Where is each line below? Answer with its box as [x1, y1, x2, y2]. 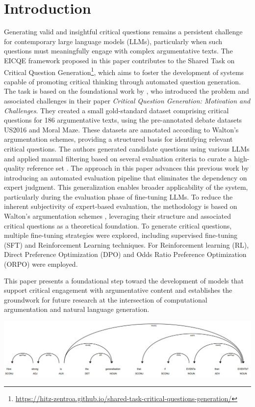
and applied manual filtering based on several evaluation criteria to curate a [4, 153, 232, 163]
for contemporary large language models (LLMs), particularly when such [4, 36, 222, 46]
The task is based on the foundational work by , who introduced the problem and [4, 86, 249, 96]
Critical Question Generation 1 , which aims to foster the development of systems [4, 65, 244, 77]
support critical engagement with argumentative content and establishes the [4, 285, 232, 295]
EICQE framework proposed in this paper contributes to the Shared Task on [4, 55, 235, 65]
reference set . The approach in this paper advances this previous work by [27, 163, 249, 173]
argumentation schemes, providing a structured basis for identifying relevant [4, 134, 233, 144]
